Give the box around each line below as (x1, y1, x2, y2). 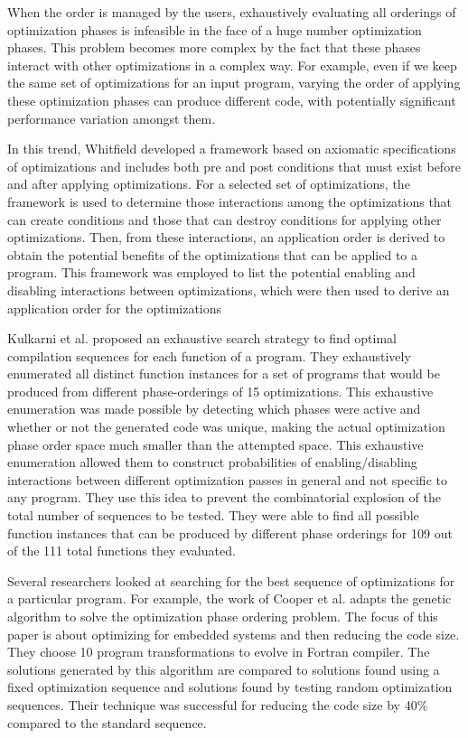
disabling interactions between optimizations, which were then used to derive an (7, 280, 450, 299)
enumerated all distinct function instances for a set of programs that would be (7, 364, 440, 383)
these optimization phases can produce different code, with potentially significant (7, 90, 456, 109)
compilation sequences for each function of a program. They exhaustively (7, 346, 411, 365)
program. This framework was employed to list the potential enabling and (7, 263, 416, 282)
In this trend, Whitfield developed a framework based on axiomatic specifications (7, 139, 456, 158)
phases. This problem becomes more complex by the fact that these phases (7, 38, 421, 57)
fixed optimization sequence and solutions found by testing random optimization (7, 677, 453, 696)
